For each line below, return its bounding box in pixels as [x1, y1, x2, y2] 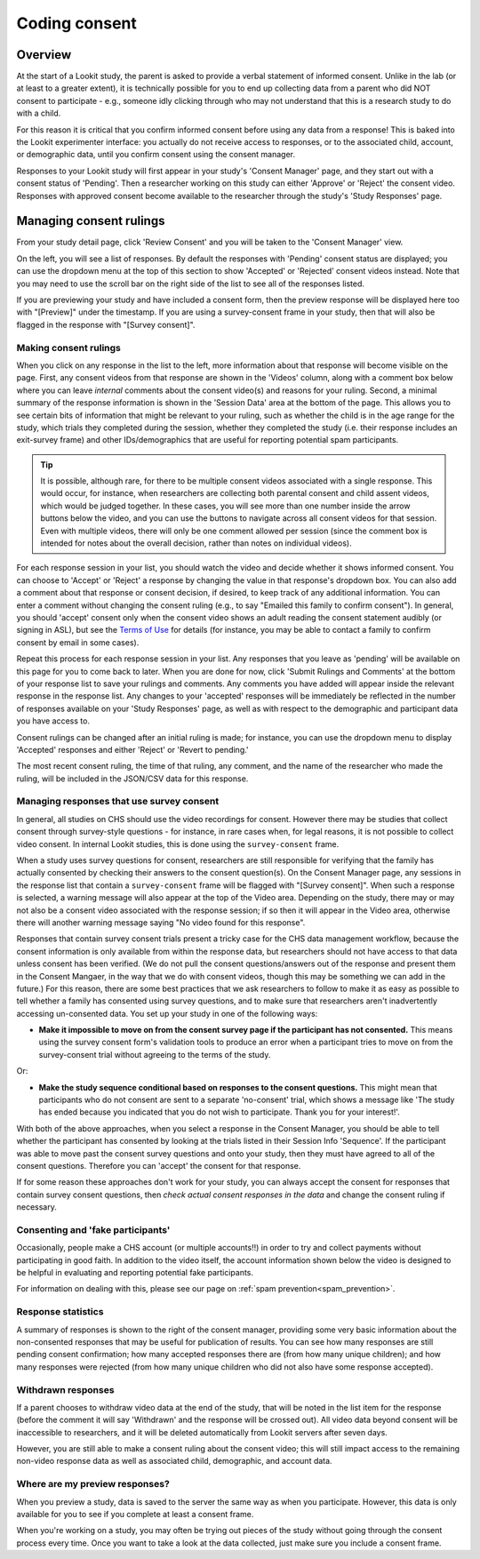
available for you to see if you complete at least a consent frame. [16, 1509, 254, 1520]
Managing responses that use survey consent [16, 795, 220, 808]
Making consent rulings [16, 341, 122, 354]
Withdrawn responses [16, 1383, 115, 1395]
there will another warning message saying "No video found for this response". [16, 916, 306, 928]
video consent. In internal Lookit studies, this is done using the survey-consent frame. [16, 838, 340, 849]
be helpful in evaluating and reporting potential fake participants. [16, 1267, 253, 1278]
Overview [16, 47, 72, 62]
